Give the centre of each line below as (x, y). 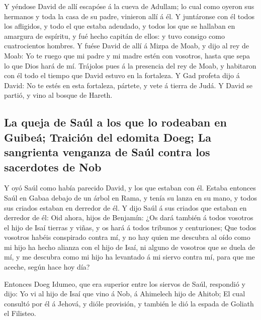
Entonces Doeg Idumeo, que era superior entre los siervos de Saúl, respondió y (125, 283)
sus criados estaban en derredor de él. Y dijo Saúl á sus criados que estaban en (125, 207)
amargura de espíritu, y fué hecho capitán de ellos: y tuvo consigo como (114, 36)
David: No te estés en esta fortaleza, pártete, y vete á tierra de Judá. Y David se (128, 85)
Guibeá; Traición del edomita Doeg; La (108, 137)
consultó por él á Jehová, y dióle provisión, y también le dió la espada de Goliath (129, 303)
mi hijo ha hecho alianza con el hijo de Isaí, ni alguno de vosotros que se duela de (130, 247)
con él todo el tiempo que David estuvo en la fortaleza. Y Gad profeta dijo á (122, 75)
